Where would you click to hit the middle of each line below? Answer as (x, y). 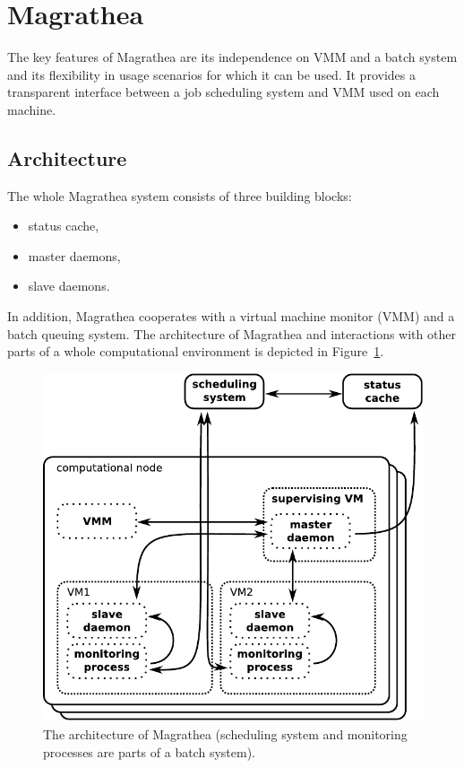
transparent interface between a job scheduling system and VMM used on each (223, 92)
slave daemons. (69, 286)
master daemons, (74, 255)
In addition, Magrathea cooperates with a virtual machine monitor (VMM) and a (231, 316)
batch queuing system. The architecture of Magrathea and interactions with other (232, 333)
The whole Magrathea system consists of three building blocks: (180, 195)
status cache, (64, 226)
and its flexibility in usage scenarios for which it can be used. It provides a (211, 74)
